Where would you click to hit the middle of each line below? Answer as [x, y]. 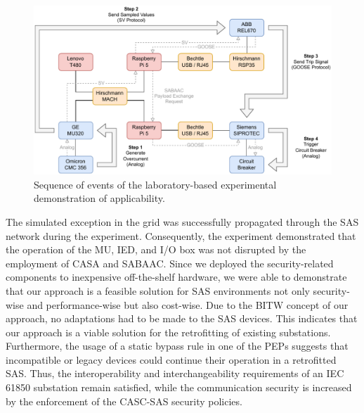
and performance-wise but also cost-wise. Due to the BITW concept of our [188, 304]
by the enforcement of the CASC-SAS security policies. [124, 401]
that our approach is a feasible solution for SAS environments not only [158, 290]
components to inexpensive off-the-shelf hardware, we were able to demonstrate [176, 277]
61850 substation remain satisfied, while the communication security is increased [179, 387]
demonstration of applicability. [99, 198]
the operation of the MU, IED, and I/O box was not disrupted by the [156, 249]
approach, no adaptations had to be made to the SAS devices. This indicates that [182, 318]
